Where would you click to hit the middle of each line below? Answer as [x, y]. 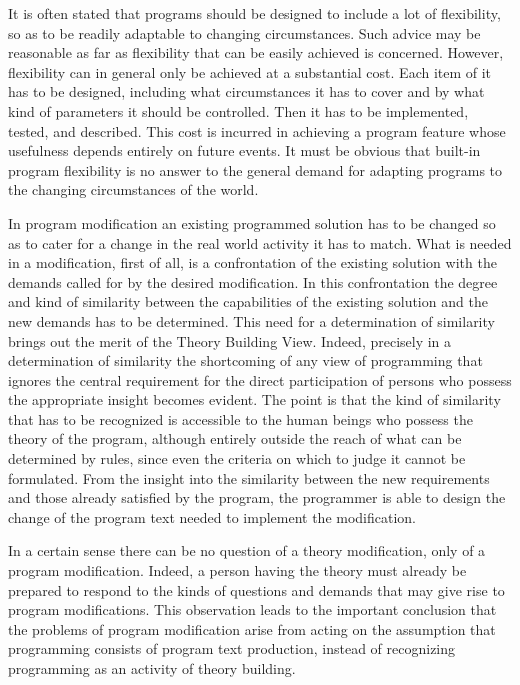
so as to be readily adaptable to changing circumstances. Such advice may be [244, 32]
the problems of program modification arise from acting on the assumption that [252, 628]
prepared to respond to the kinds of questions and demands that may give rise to [256, 589]
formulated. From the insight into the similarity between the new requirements [249, 477]
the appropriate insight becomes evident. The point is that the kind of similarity [254, 399]
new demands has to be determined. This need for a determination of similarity [251, 320]
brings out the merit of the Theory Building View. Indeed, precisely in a [230, 340]
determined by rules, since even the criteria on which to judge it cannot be [237, 458]
